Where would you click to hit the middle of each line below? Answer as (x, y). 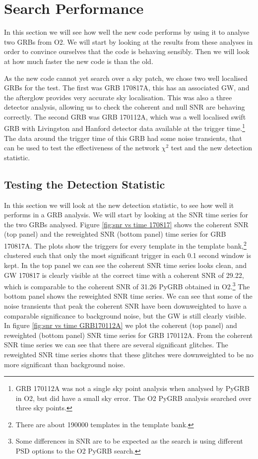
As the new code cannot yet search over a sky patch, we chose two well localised (126, 78)
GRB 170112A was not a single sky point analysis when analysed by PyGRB (132, 388)
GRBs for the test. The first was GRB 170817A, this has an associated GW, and (127, 88)
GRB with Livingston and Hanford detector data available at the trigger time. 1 (125, 128)
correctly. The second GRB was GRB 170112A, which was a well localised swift (125, 116)
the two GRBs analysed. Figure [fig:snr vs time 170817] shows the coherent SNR (126, 224)
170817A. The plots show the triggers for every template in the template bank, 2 (125, 245)
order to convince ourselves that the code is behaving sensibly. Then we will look (127, 51)
